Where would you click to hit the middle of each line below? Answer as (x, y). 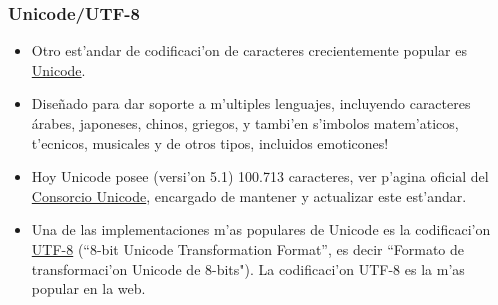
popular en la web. (88, 288)
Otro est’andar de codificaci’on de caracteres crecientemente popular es (249, 50)
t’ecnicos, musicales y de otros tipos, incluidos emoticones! (210, 142)
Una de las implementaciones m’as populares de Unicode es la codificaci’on (261, 229)
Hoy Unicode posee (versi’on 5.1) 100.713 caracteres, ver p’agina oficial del (260, 176)
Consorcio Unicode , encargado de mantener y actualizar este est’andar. (249, 195)
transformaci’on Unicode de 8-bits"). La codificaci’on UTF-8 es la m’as (248, 268)
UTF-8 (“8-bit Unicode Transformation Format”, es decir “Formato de (248, 248)
